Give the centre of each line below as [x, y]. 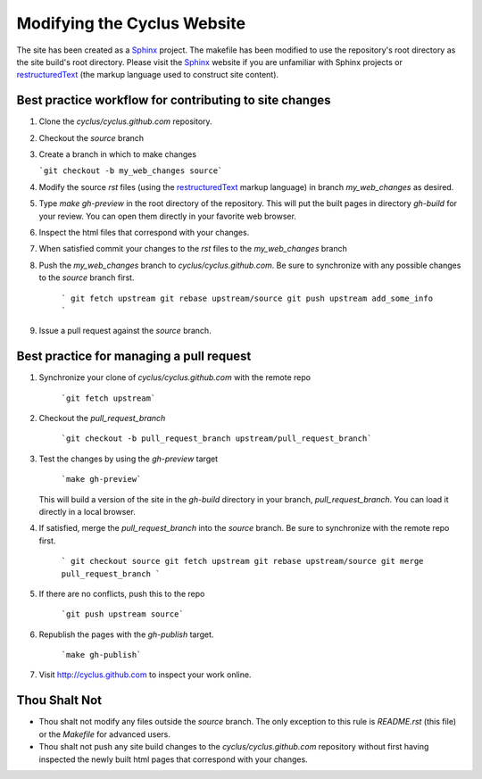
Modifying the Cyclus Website [131, 23]
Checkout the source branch [91, 137]
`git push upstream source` [123, 614]
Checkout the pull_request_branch [102, 418]
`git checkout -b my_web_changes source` [131, 171]
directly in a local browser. [87, 511]
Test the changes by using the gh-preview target [129, 459]
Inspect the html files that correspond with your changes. [144, 232]
